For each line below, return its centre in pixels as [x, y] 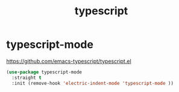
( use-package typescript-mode [44, 72]
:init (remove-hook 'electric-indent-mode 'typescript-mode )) [93, 83]
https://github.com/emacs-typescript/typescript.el [69, 61]
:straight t [27, 78]
